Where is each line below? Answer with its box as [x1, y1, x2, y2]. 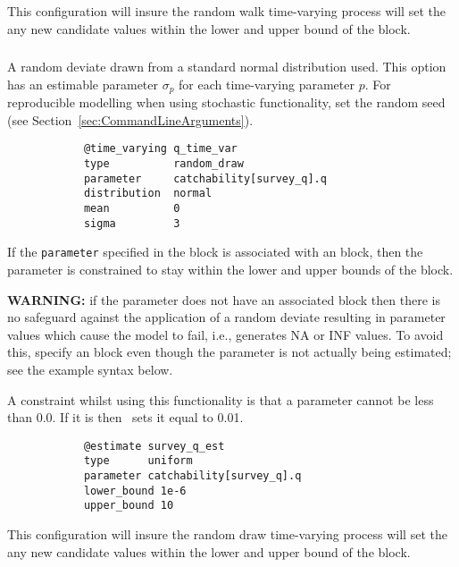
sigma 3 [83, 216, 180, 230]
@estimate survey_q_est [83, 439, 225, 453]
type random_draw [83, 157, 244, 170]
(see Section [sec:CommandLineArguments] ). [7, 110, 254, 129]
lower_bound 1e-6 [83, 484, 187, 497]
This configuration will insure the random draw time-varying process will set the [7, 524, 447, 543]
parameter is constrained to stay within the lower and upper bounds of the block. [7, 259, 454, 278]
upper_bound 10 [83, 499, 174, 512]
